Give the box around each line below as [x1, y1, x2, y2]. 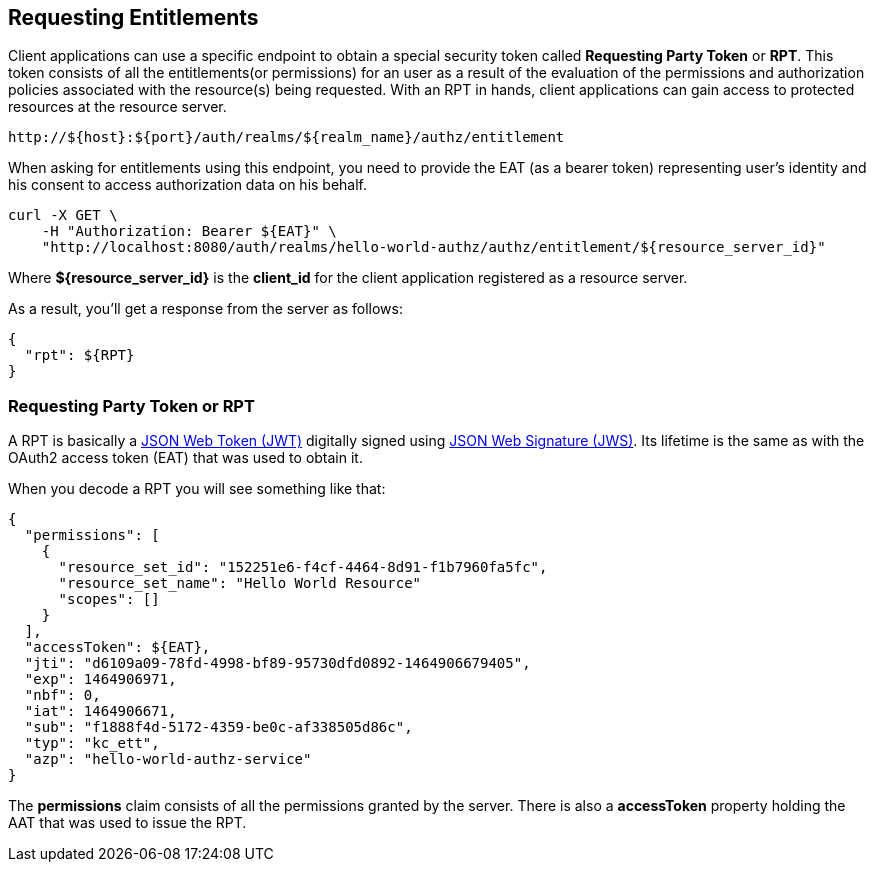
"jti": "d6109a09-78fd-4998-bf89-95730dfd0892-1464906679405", [24, 655, 531, 672]
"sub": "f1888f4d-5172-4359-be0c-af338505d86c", [24, 719, 413, 736]
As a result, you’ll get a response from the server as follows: [8, 300, 403, 318]
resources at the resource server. [8, 98, 227, 116]
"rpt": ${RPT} [24, 347, 135, 364]
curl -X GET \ [8, 207, 118, 224]
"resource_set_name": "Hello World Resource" [58, 575, 422, 592]
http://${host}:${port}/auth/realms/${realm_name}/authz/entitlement [8, 129, 565, 146]
